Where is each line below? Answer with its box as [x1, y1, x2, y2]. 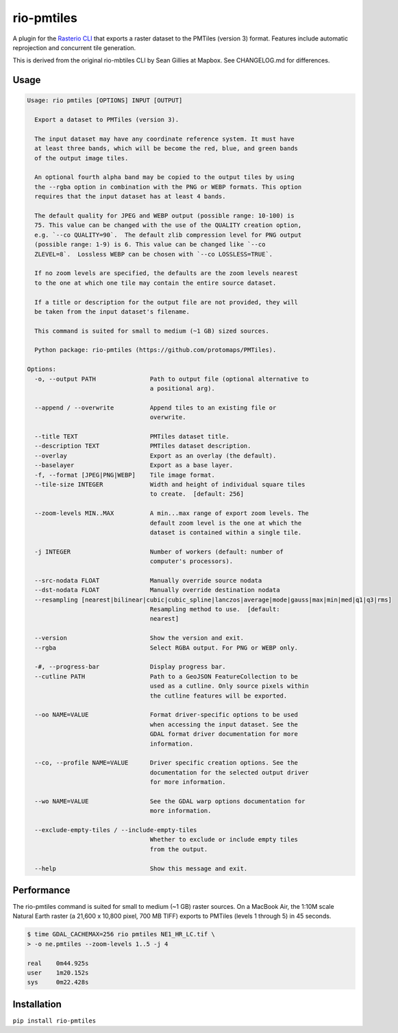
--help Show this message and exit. [34, 864, 248, 872]
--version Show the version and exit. [34, 634, 245, 642]
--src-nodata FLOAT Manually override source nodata [34, 576, 262, 584]
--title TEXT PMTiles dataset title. [34, 433, 229, 440]
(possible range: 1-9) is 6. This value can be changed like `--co [34, 241, 266, 248]
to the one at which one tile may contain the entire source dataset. [34, 278, 277, 287]
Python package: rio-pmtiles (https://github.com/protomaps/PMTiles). [34, 346, 277, 354]
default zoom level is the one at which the [149, 519, 302, 527]
